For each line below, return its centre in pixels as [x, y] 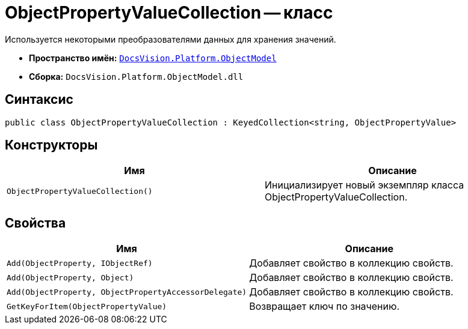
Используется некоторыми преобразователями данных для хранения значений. [171, 39]
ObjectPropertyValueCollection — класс [169, 13]
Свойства [35, 223]
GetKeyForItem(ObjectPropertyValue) [87, 306]
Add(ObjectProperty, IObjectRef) [80, 263]
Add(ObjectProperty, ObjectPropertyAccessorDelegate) [127, 292]
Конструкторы [51, 145]
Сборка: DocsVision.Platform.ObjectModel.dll [136, 76]
